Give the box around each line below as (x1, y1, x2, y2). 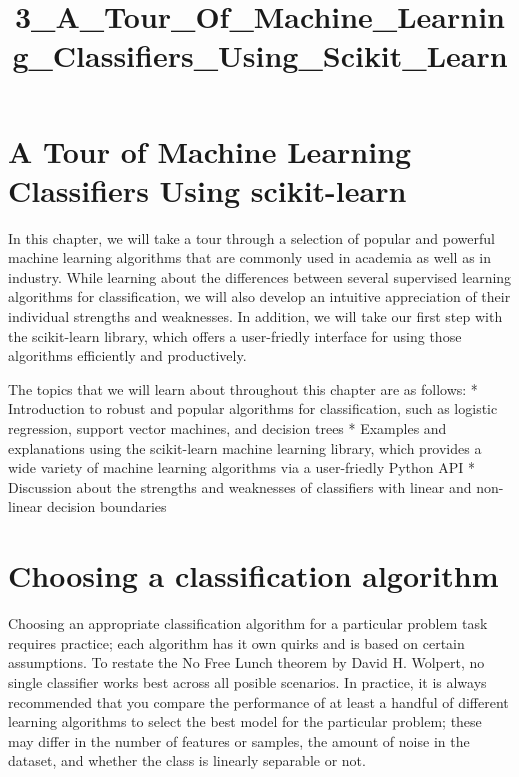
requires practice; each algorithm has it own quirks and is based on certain (8, 632, 465, 653)
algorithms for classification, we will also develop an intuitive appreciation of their (8, 286, 511, 307)
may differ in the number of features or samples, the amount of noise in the (8, 730, 470, 751)
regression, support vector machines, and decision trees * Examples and (8, 418, 447, 439)
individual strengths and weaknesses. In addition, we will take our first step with (8, 306, 503, 327)
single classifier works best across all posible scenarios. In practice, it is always (8, 671, 487, 692)
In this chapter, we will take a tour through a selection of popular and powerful (8, 227, 495, 248)
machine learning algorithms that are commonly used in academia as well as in (8, 247, 491, 268)
